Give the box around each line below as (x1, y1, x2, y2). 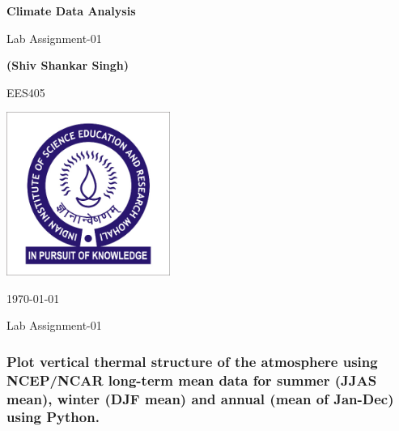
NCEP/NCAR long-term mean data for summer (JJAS (6, 369, 377, 390)
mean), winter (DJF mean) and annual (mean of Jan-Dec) (6, 388, 394, 408)
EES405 (6, 83, 45, 100)
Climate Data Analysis (6, 2, 136, 19)
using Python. (6, 407, 100, 427)
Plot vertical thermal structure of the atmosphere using (6, 351, 378, 371)
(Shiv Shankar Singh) (6, 57, 129, 74)
